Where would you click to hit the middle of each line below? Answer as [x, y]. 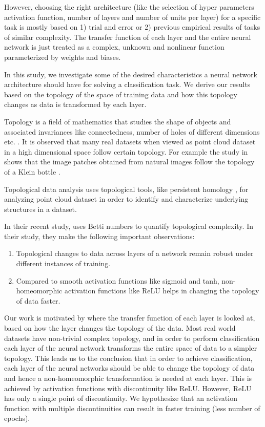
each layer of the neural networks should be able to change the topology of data [129, 368]
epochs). [17, 418]
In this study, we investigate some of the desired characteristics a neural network [131, 74]
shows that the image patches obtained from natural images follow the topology [129, 162]
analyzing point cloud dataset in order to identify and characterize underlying [126, 199]
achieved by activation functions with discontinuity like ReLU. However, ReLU [128, 388]
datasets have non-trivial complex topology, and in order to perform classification [132, 338]
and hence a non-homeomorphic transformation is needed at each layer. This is [128, 378]
